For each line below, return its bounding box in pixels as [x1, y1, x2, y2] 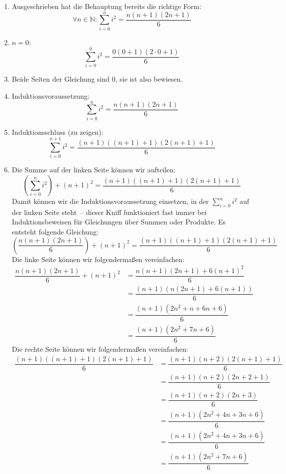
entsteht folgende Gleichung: [11, 226, 99, 237]
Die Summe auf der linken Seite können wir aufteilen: [11, 164, 176, 175]
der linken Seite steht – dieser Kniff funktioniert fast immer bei [11, 206, 207, 217]
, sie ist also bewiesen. [115, 74, 183, 84]
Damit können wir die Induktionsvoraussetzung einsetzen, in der [11, 196, 209, 206]
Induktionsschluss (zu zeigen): [11, 126, 103, 137]
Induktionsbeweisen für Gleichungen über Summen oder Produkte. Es [11, 216, 226, 227]
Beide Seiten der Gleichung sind [11, 74, 110, 84]
